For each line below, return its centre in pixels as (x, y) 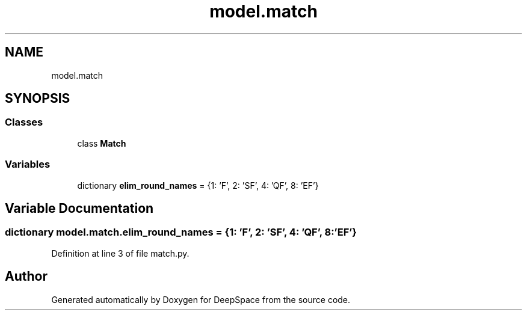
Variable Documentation (79, 208)
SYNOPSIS (38, 99)
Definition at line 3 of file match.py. (120, 253)
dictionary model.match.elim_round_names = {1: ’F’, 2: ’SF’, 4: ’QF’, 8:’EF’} (181, 232)
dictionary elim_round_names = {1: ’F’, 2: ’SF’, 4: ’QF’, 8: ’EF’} (198, 185)
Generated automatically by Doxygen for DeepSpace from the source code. (201, 299)
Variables (28, 164)
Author (26, 277)
